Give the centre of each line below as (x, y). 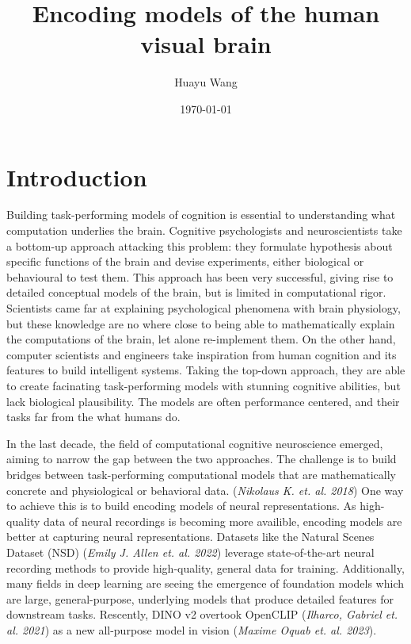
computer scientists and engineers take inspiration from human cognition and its (202, 354)
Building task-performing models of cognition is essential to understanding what (201, 215)
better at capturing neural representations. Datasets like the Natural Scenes (190, 537)
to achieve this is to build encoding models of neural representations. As (181, 506)
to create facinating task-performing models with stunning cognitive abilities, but (204, 385)
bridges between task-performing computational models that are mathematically (201, 474)
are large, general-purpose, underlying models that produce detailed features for (200, 598)
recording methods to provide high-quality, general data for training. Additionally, (205, 567)
